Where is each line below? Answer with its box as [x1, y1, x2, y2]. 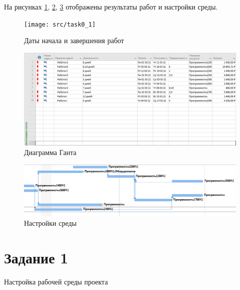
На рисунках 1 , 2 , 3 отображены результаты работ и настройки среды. [4, 2, 218, 12]
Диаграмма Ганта [24, 147, 76, 158]
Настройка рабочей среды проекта [4, 276, 108, 286]
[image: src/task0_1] [24, 21, 96, 28]
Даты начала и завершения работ [24, 35, 124, 46]
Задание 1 [4, 247, 68, 267]
